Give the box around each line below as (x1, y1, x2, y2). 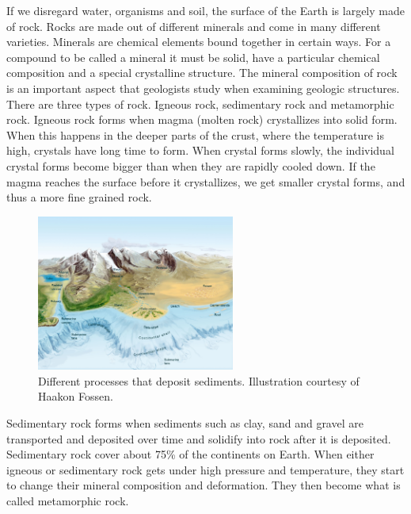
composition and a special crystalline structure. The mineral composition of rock (6, 64, 398, 81)
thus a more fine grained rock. (6, 189, 152, 205)
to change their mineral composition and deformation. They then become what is (6, 477, 401, 493)
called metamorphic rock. (6, 493, 129, 509)
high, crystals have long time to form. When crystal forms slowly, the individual (6, 142, 394, 159)
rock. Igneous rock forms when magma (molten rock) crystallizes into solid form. (6, 111, 398, 128)
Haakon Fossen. (38, 388, 113, 405)
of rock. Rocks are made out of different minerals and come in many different (6, 17, 381, 34)
